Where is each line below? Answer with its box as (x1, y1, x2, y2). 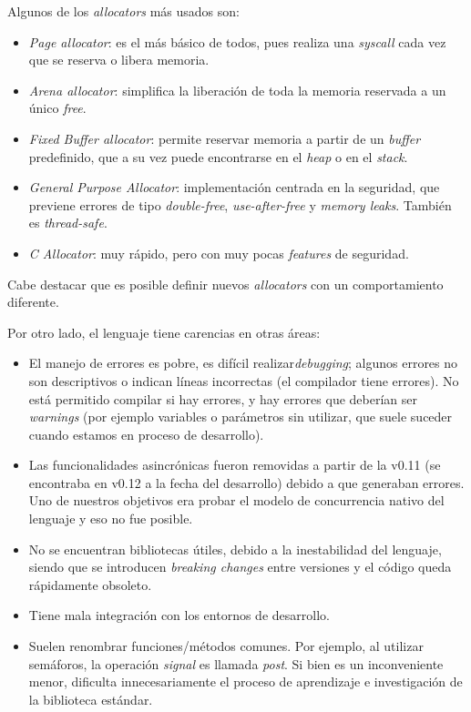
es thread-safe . (28, 213, 108, 232)
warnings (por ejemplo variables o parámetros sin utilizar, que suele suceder (28, 407, 453, 426)
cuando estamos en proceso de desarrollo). (28, 424, 264, 443)
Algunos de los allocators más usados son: (7, 2, 240, 20)
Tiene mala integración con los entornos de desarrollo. (28, 605, 330, 625)
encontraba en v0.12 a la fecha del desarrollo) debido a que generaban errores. (28, 473, 465, 492)
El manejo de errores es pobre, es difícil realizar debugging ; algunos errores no (28, 353, 458, 372)
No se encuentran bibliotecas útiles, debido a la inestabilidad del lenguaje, (28, 539, 442, 558)
